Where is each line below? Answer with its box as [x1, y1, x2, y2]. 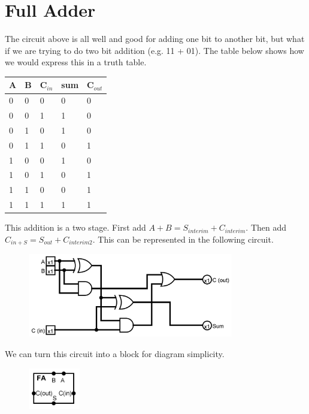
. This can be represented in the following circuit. [92, 232, 274, 245]
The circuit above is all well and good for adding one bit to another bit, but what [5, 32, 305, 45]
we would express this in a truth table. [5, 56, 147, 68]
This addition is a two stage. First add [5, 221, 146, 234]
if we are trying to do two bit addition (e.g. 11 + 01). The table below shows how [5, 44, 304, 56]
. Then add [246, 221, 287, 234]
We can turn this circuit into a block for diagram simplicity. [5, 347, 225, 360]
